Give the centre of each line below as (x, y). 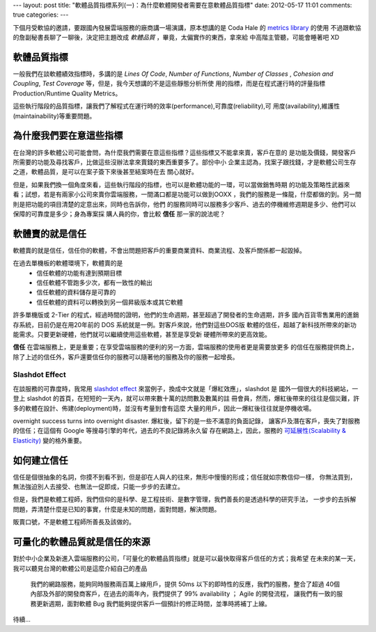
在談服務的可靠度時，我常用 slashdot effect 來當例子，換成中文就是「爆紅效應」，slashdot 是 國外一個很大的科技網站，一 (186, 388)
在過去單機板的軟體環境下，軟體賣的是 (68, 263)
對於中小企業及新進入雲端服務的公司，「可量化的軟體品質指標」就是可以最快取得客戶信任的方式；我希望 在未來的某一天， (186, 559)
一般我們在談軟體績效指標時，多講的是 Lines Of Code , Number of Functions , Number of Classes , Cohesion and (173, 74)
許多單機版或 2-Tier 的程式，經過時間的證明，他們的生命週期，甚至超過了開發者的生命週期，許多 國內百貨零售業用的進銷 (186, 315)
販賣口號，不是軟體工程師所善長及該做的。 (74, 522)
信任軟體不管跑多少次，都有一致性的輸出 (94, 283)
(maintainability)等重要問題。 (54, 116)
